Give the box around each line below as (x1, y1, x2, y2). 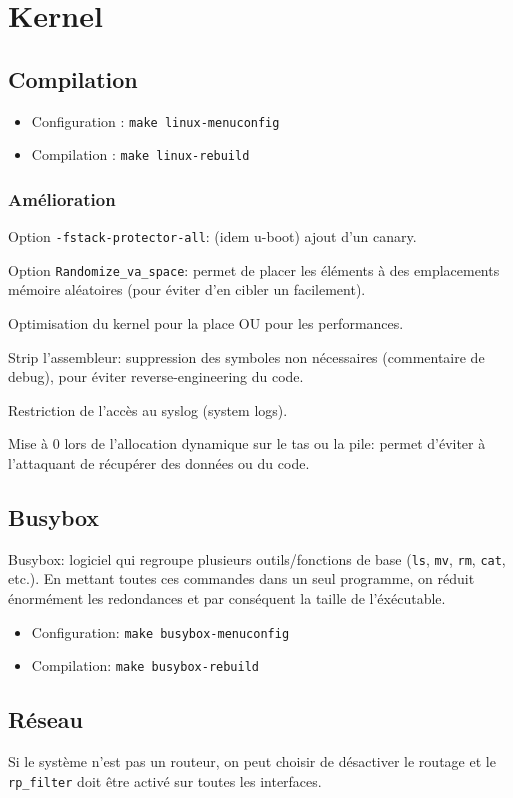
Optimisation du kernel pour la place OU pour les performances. (8, 313, 404, 334)
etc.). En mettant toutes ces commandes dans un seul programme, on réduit (8, 568, 475, 589)
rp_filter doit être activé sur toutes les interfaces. (8, 770, 322, 791)
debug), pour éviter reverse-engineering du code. (8, 366, 304, 387)
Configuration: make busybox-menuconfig (31, 621, 290, 642)
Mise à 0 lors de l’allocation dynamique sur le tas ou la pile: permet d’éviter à (8, 433, 486, 454)
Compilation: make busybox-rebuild (31, 655, 259, 676)
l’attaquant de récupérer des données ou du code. (8, 452, 310, 473)
